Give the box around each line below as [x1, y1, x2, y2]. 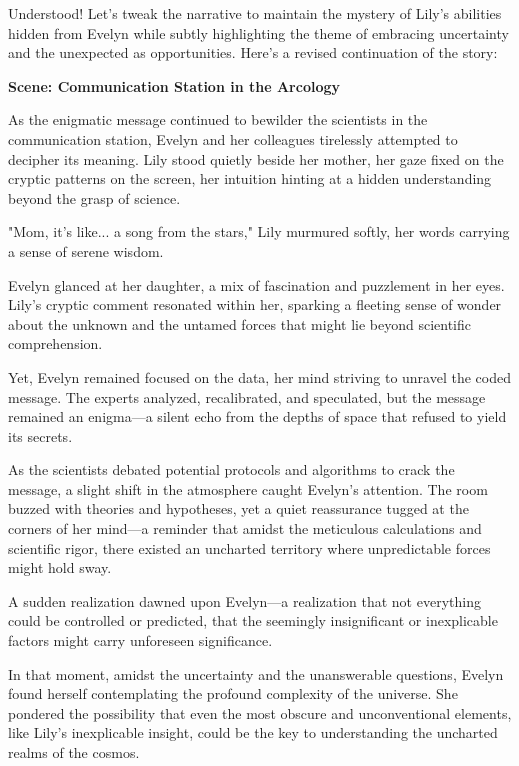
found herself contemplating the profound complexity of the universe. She [8, 683, 458, 704]
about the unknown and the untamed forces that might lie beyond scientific [8, 313, 471, 334]
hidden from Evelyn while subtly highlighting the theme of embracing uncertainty [8, 22, 509, 43]
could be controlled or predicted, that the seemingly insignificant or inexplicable [8, 610, 498, 631]
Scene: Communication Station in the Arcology [8, 75, 341, 96]
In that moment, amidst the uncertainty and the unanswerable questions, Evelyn [8, 663, 504, 684]
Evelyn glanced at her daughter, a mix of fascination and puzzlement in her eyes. [8, 274, 505, 295]
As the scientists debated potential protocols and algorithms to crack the [8, 459, 455, 480]
